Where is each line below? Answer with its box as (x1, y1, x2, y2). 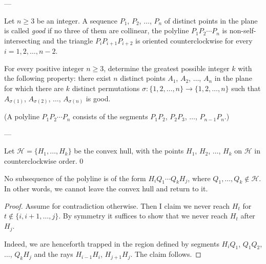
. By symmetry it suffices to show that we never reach (58, 210, 228, 221)
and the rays (34, 249, 73, 259)
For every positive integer (4, 62, 84, 73)
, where (188, 172, 211, 183)
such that (231, 83, 261, 94)
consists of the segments (73, 111, 148, 122)
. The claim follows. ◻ (130, 249, 201, 259)
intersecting (4, 35, 40, 46)
